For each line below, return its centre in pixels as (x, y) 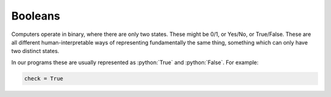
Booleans (36, 16)
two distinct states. (35, 51)
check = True (44, 78)
